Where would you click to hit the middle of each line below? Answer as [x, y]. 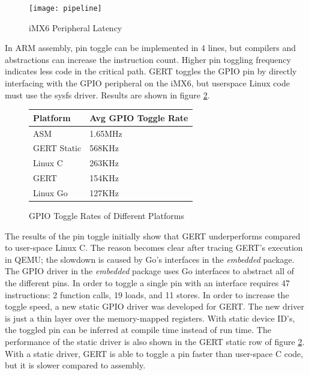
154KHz [104, 178]
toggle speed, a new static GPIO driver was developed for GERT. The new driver [154, 306]
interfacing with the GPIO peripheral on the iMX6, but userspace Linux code [147, 83]
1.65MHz [106, 133]
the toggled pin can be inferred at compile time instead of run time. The [138, 330]
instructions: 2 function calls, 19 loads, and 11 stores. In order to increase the [147, 294]
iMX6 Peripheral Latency [76, 27]
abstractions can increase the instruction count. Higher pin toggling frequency [148, 59]
